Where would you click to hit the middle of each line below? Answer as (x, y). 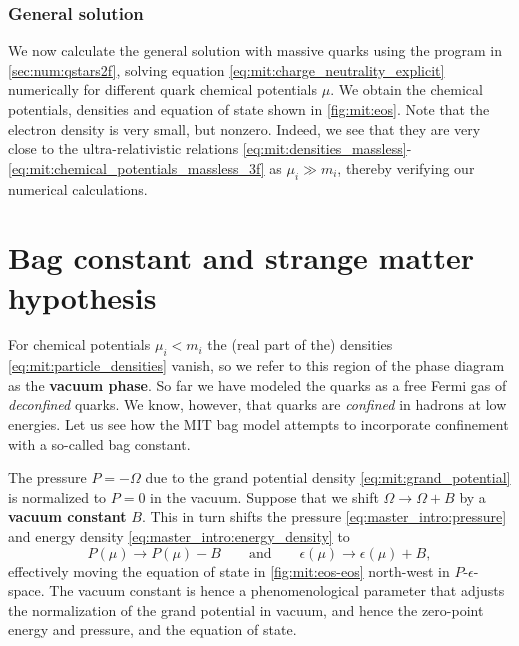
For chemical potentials (79, 344)
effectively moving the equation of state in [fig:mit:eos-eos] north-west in (229, 570)
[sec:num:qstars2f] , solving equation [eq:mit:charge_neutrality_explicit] (226, 69)
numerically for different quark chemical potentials (163, 89)
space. (26, 590)
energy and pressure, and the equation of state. (152, 629)
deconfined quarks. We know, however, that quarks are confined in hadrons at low (257, 404)
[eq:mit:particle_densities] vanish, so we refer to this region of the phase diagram (256, 365)
